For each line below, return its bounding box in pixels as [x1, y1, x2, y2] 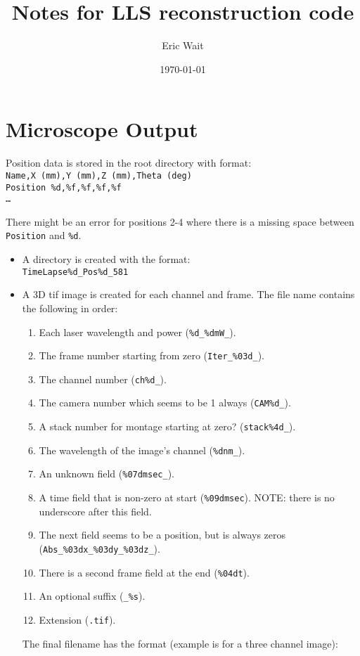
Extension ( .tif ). [39, 612, 116, 626]
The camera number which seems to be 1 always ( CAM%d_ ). [39, 395, 291, 410]
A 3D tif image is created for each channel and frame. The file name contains [22, 287, 355, 302]
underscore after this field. [39, 503, 152, 518]
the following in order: [22, 300, 118, 315]
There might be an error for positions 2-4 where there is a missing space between [6, 214, 354, 229]
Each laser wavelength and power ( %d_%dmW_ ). [39, 324, 236, 339]
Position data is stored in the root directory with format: [6, 155, 252, 170]
